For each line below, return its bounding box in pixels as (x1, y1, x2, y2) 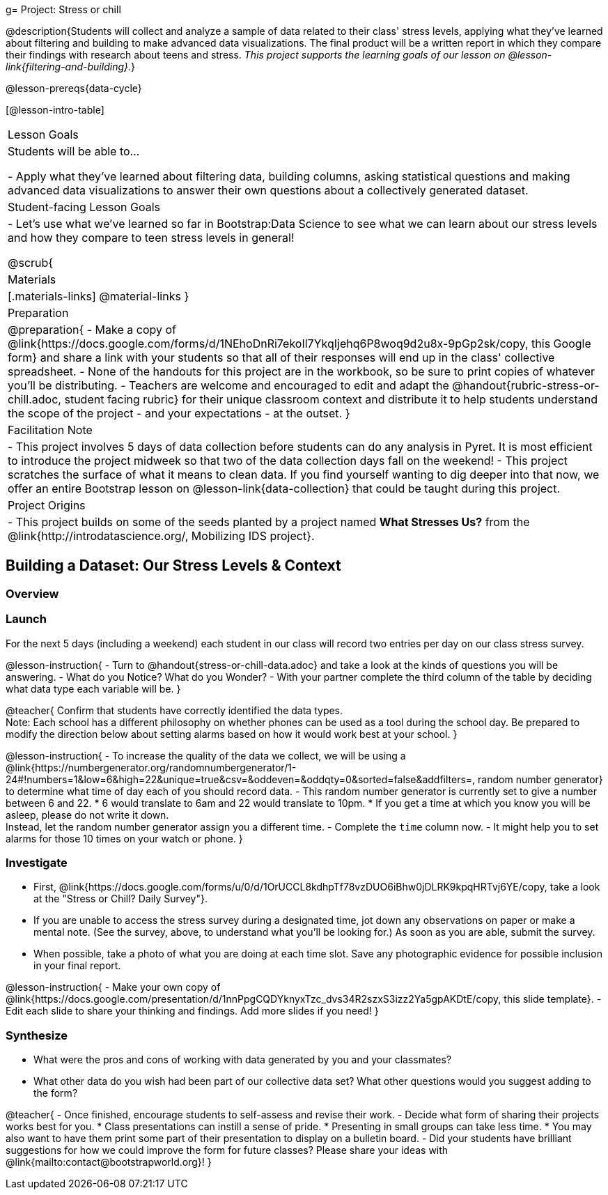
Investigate (6, 855, 68, 870)
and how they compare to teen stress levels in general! (8, 231, 295, 245)
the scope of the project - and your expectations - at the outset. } (8, 406, 350, 420)
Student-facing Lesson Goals (8, 200, 161, 214)
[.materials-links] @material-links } (8, 289, 189, 303)
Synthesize (6, 1028, 68, 1042)
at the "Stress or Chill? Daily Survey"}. (33, 893, 208, 905)
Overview (6, 586, 59, 601)
